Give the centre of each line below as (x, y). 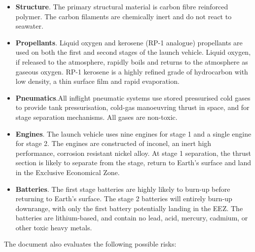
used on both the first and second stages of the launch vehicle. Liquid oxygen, (133, 52)
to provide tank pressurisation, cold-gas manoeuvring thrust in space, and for (132, 107)
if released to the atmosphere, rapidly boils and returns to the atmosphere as (132, 61)
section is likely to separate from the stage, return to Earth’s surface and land (133, 162)
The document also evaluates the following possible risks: (90, 244)
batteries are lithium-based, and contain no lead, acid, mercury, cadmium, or (132, 218)
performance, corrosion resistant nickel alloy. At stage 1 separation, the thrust (133, 153)
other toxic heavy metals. (54, 227)
